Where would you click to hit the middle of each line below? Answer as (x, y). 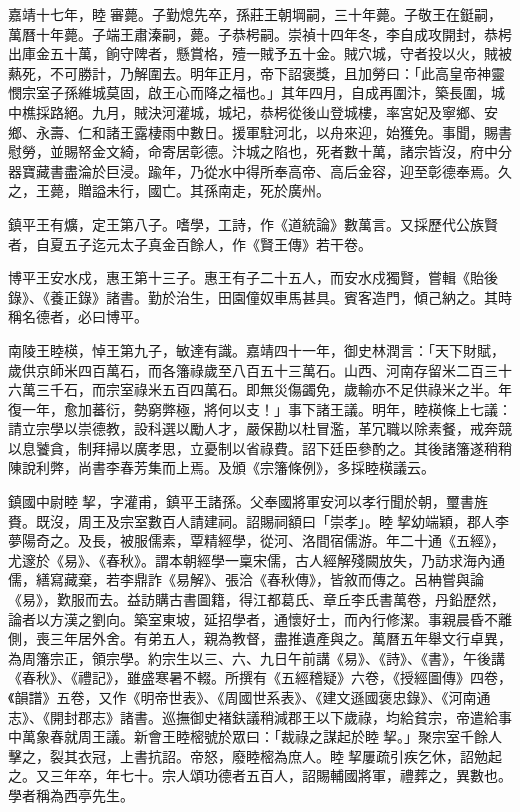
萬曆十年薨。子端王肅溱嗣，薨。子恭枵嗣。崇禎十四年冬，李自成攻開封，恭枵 (260, 33)
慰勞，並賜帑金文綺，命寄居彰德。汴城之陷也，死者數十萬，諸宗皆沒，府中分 (260, 151)
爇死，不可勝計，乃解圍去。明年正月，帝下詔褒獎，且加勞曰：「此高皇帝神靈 (256, 72)
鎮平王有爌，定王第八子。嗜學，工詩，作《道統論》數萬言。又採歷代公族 (246, 223)
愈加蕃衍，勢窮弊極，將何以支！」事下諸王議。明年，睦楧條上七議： (287, 408)
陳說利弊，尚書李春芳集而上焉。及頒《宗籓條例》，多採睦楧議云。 (221, 467)
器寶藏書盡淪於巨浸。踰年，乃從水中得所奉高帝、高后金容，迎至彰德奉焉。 (253, 170)
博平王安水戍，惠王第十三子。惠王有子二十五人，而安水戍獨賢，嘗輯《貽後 (253, 277)
